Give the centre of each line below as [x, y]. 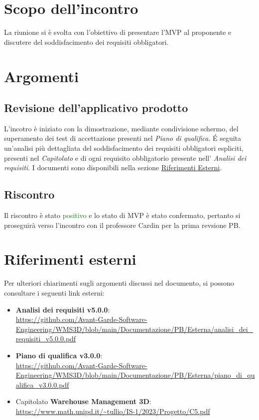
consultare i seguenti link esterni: [54, 292]
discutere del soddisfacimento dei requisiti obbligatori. [86, 42]
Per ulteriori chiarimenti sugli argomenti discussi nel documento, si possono [119, 283]
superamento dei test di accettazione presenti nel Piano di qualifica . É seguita [123, 138]
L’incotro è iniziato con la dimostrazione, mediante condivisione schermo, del [121, 128]
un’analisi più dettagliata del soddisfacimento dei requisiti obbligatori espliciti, [124, 148]
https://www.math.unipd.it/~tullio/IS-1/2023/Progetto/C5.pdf [113, 411]
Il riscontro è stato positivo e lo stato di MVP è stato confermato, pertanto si [122, 215]
